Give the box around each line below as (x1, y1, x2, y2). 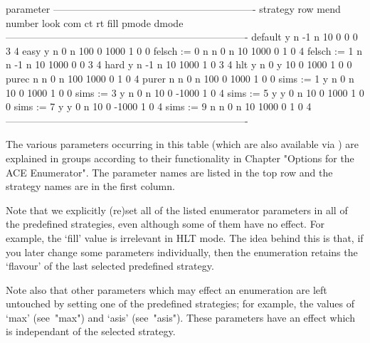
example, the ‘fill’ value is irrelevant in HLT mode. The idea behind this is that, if (6, 230, 364, 245)
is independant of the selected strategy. (6, 324, 176, 339)
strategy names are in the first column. (6, 179, 175, 194)
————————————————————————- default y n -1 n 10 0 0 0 (6, 29, 358, 44)
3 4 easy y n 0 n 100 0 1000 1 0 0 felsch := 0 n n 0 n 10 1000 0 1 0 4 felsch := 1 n (6, 43, 363, 58)
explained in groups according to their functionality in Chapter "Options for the (6, 150, 354, 165)
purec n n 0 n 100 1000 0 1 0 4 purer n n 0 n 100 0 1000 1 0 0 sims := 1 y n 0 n (6, 70, 354, 85)
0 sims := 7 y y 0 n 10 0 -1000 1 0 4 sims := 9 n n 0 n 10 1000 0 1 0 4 (6, 99, 312, 114)
